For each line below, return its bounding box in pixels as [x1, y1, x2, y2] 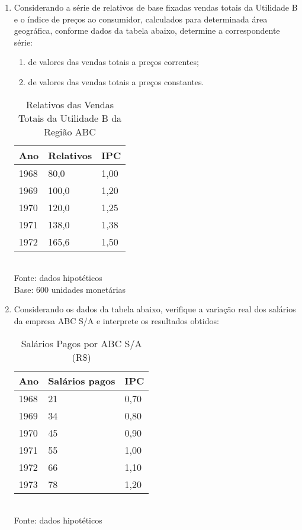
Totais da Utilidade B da [18, 111, 122, 125]
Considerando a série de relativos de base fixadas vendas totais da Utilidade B [14, 1, 298, 13]
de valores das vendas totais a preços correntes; [28, 56, 199, 68]
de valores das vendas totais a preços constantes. [28, 75, 204, 88]
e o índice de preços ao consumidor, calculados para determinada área [14, 12, 268, 25]
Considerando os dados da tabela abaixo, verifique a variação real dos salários [14, 303, 296, 315]
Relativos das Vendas [25, 97, 114, 111]
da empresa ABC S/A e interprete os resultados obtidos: [14, 314, 219, 327]
